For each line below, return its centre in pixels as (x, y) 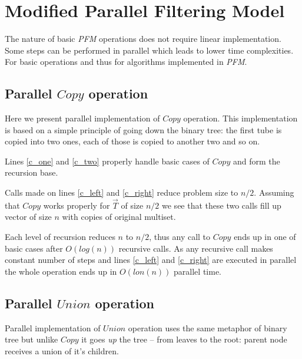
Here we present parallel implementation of (82, 118)
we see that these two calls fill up (222, 205)
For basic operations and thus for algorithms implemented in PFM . (126, 62)
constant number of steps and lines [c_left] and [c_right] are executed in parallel (151, 260)
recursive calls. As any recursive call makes (196, 248)
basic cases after (34, 248)
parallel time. (198, 271)
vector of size (28, 217)
